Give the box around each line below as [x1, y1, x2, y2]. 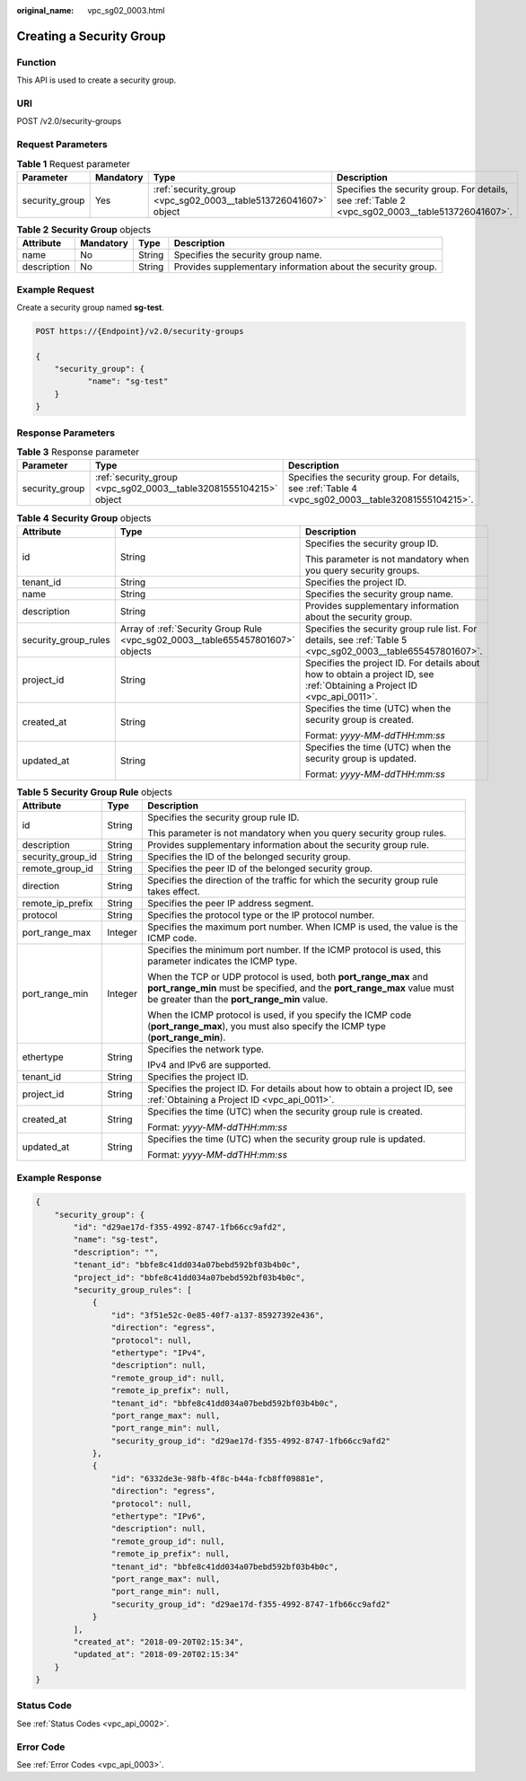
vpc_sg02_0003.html [87, 5, 165, 15]
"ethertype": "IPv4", [110, 1347, 206, 1358]
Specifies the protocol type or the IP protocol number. [146, 909, 375, 921]
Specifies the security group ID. [305, 537, 439, 550]
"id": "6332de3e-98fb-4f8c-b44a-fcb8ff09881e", [110, 1473, 325, 1484]
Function [16, 56, 57, 68]
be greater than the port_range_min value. [146, 993, 329, 1006]
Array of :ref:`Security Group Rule [119, 622, 262, 635]
